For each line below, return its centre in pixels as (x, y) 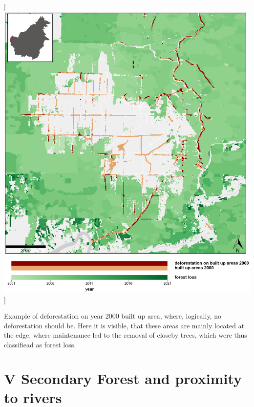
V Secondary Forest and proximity (123, 378)
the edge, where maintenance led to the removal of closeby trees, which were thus (126, 335)
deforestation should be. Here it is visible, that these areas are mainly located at (124, 325)
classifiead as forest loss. (40, 344)
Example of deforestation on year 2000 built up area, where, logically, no (113, 316)
